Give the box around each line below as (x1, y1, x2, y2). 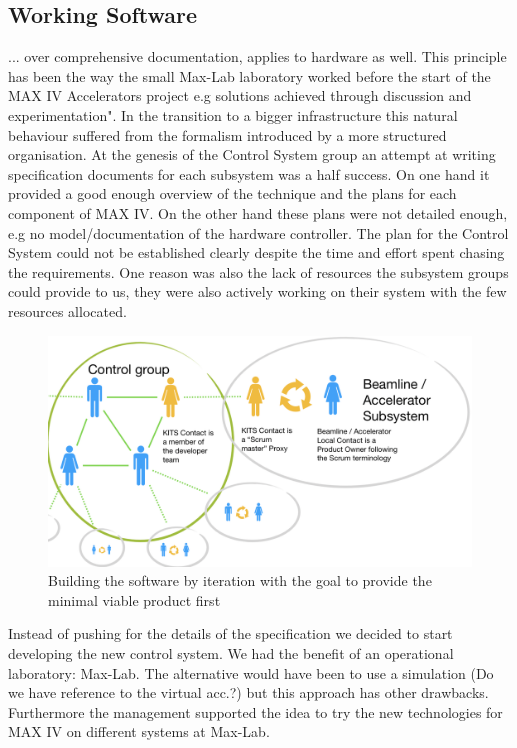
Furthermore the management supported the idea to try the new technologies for (8, 701, 503, 722)
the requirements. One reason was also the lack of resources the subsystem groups (8, 261, 509, 282)
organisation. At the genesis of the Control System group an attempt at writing (8, 144, 496, 165)
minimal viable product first (48, 589, 221, 610)
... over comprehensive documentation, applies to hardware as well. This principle (8, 46, 507, 67)
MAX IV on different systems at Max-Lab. (8, 721, 270, 742)
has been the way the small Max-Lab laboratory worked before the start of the (8, 65, 491, 86)
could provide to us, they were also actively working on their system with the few (8, 281, 507, 302)
